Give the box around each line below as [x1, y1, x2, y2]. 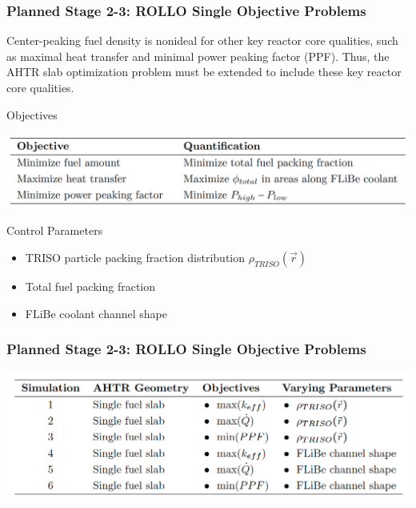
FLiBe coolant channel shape [25, 304, 168, 321]
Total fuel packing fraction [25, 277, 156, 294]
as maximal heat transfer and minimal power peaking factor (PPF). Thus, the [6, 47, 390, 64]
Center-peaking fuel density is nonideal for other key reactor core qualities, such [6, 32, 398, 49]
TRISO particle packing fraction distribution [25, 248, 246, 265]
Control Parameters [6, 222, 103, 239]
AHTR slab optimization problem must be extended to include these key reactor [6, 63, 402, 80]
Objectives [6, 106, 58, 123]
